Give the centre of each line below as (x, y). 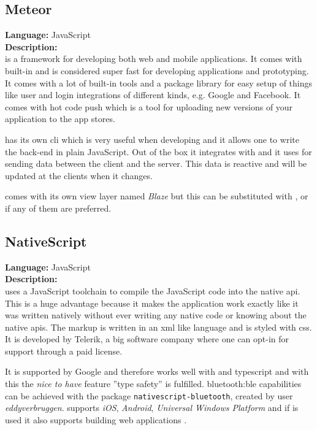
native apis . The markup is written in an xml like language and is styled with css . (158, 327)
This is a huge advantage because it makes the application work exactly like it (152, 303)
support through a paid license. (64, 351)
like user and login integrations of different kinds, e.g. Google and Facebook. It (153, 95)
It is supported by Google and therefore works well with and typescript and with (157, 371)
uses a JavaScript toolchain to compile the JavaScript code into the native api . (153, 290)
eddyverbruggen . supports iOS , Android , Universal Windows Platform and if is (152, 408)
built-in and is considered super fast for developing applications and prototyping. (157, 70)
